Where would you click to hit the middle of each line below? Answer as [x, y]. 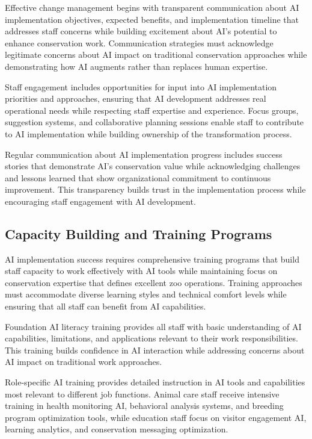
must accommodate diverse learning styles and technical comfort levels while [146, 294]
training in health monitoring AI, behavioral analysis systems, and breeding [144, 406]
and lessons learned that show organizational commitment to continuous [138, 177]
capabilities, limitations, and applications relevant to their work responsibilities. [151, 338]
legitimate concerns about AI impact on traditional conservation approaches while [156, 54]
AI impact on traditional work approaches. [84, 362]
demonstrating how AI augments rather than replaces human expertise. [136, 66]
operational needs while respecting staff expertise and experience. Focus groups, [152, 110]
